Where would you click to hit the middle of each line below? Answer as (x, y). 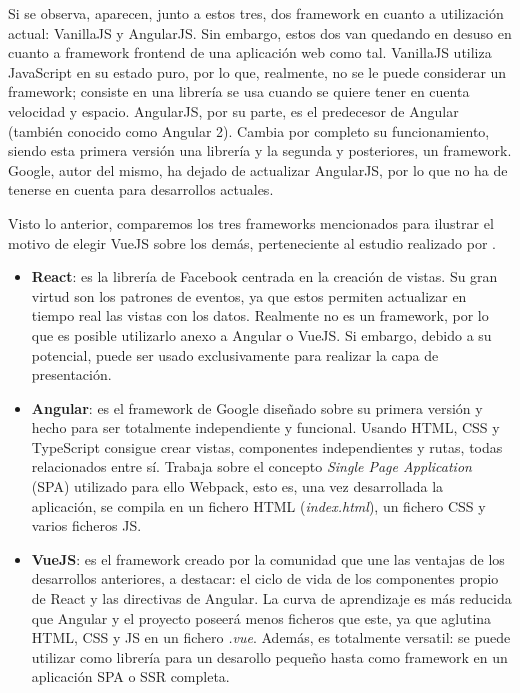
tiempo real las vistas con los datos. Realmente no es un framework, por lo (260, 315)
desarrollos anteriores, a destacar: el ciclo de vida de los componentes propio (265, 578)
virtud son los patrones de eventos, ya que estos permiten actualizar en (249, 295)
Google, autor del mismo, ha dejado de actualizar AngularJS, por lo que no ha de (258, 169)
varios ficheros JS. (86, 525)
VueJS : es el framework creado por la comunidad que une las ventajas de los (268, 558)
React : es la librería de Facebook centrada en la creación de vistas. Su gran (264, 276)
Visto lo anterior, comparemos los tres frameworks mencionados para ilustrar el (251, 222)
